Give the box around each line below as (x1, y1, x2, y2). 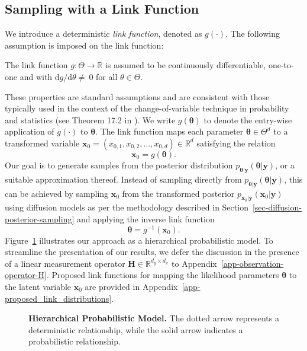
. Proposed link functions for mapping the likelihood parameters (46, 269, 279, 281)
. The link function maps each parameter (95, 125, 244, 138)
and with (20, 70, 53, 82)
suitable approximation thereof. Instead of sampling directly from (5, 173, 242, 185)
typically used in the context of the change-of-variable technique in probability (5, 102, 289, 114)
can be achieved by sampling (5, 187, 109, 199)
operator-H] (5, 269, 47, 281)
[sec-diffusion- (252, 201, 302, 213)
